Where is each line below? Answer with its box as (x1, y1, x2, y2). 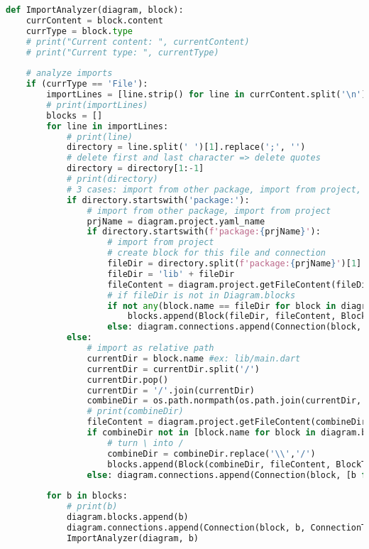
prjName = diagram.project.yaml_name (87, 216, 265, 227)
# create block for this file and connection (107, 248, 326, 259)
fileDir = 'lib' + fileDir (107, 268, 235, 279)
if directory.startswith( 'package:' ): (66, 195, 250, 205)
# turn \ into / (107, 437, 184, 448)
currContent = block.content (26, 15, 163, 26)
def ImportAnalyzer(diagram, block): (6, 5, 184, 15)
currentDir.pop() (87, 374, 169, 385)
